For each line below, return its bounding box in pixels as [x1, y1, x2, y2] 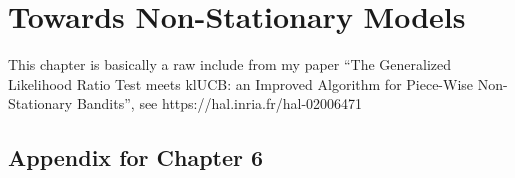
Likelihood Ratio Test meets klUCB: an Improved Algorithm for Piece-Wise [8, 73, 474, 94]
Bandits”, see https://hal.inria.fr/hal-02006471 [76, 93, 363, 114]
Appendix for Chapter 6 [8, 142, 264, 173]
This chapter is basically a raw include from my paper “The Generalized [8, 54, 452, 75]
